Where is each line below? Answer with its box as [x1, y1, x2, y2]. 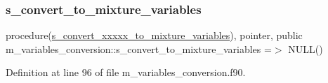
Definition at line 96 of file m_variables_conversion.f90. [6, 65, 246, 80]
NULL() [288, 41, 323, 56]
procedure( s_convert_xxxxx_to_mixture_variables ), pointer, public [6, 28, 303, 43]
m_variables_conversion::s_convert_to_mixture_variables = [6, 41, 272, 56]
